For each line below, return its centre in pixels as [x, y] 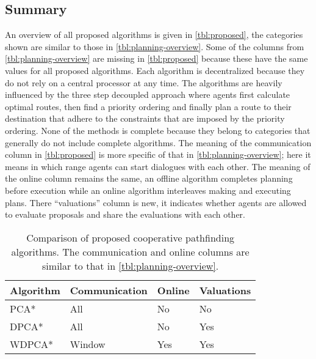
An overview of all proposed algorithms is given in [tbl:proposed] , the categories [154, 35]
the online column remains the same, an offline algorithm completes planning [149, 178]
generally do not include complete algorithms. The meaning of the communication [158, 142]
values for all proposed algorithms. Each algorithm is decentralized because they [155, 70]
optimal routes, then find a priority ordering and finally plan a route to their [148, 106]
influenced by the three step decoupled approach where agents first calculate [148, 94]
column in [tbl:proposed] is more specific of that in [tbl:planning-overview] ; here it [158, 154]
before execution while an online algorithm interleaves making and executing [148, 190]
